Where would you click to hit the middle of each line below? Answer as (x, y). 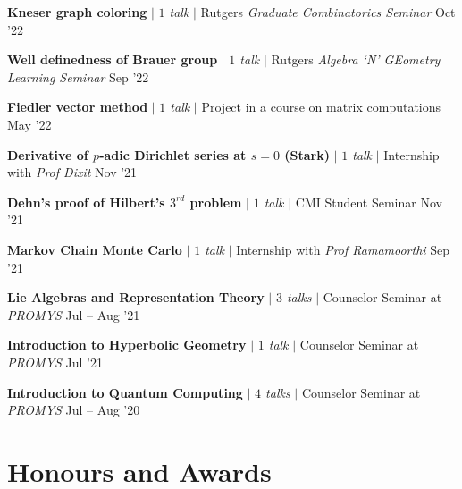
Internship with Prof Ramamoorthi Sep (343, 249)
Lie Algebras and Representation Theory (136, 297)
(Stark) (307, 154)
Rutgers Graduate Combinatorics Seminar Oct (328, 12)
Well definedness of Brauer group (113, 59)
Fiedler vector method (78, 107)
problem (216, 202)
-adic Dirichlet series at (173, 154)
